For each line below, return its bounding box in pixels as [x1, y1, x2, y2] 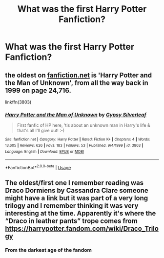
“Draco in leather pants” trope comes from [5, 217, 138, 225]
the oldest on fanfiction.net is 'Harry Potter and [5, 71, 152, 79]
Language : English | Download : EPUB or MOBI [5, 149, 84, 154]
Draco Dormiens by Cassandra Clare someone [5, 186, 149, 195]
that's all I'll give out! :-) [17, 128, 65, 134]
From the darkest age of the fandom [5, 247, 92, 254]
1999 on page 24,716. [5, 86, 72, 95]
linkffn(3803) [5, 99, 32, 105]
